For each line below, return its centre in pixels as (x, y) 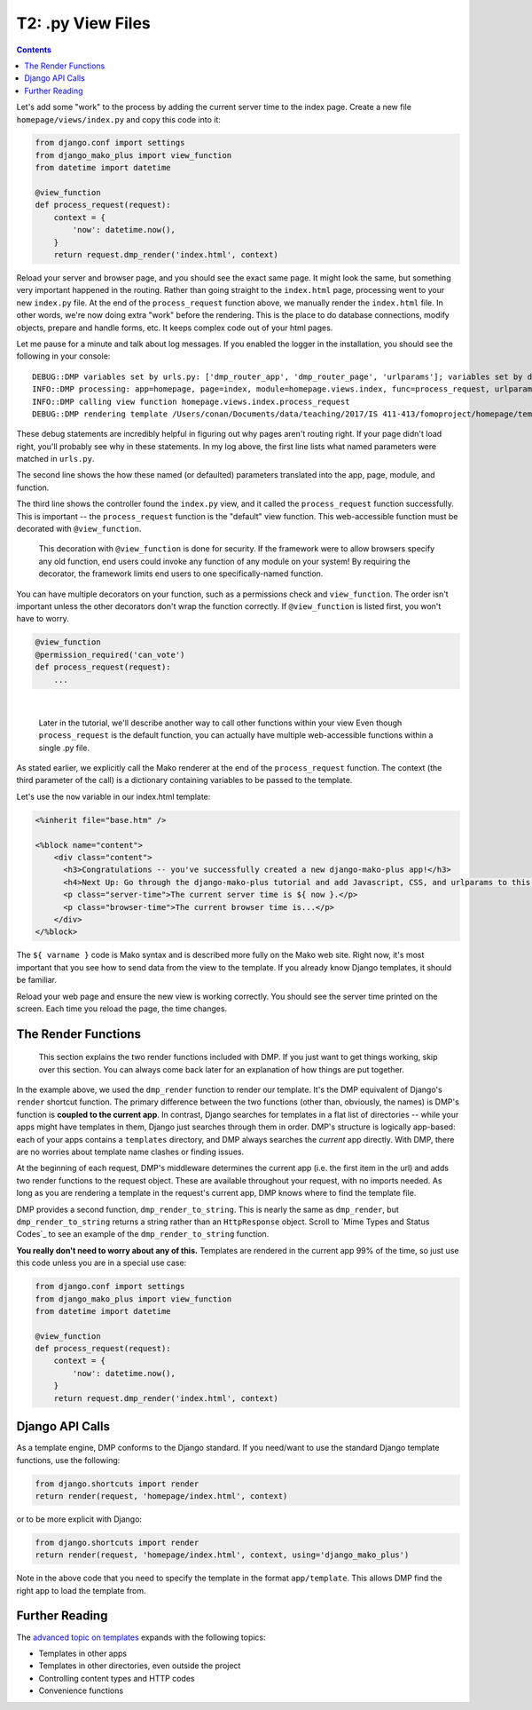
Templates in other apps (83, 1653)
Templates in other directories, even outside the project (140, 1666)
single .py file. (64, 748)
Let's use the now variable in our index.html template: (113, 796)
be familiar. (37, 980)
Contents (34, 50)
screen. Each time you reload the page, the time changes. (122, 1009)
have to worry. (43, 619)
